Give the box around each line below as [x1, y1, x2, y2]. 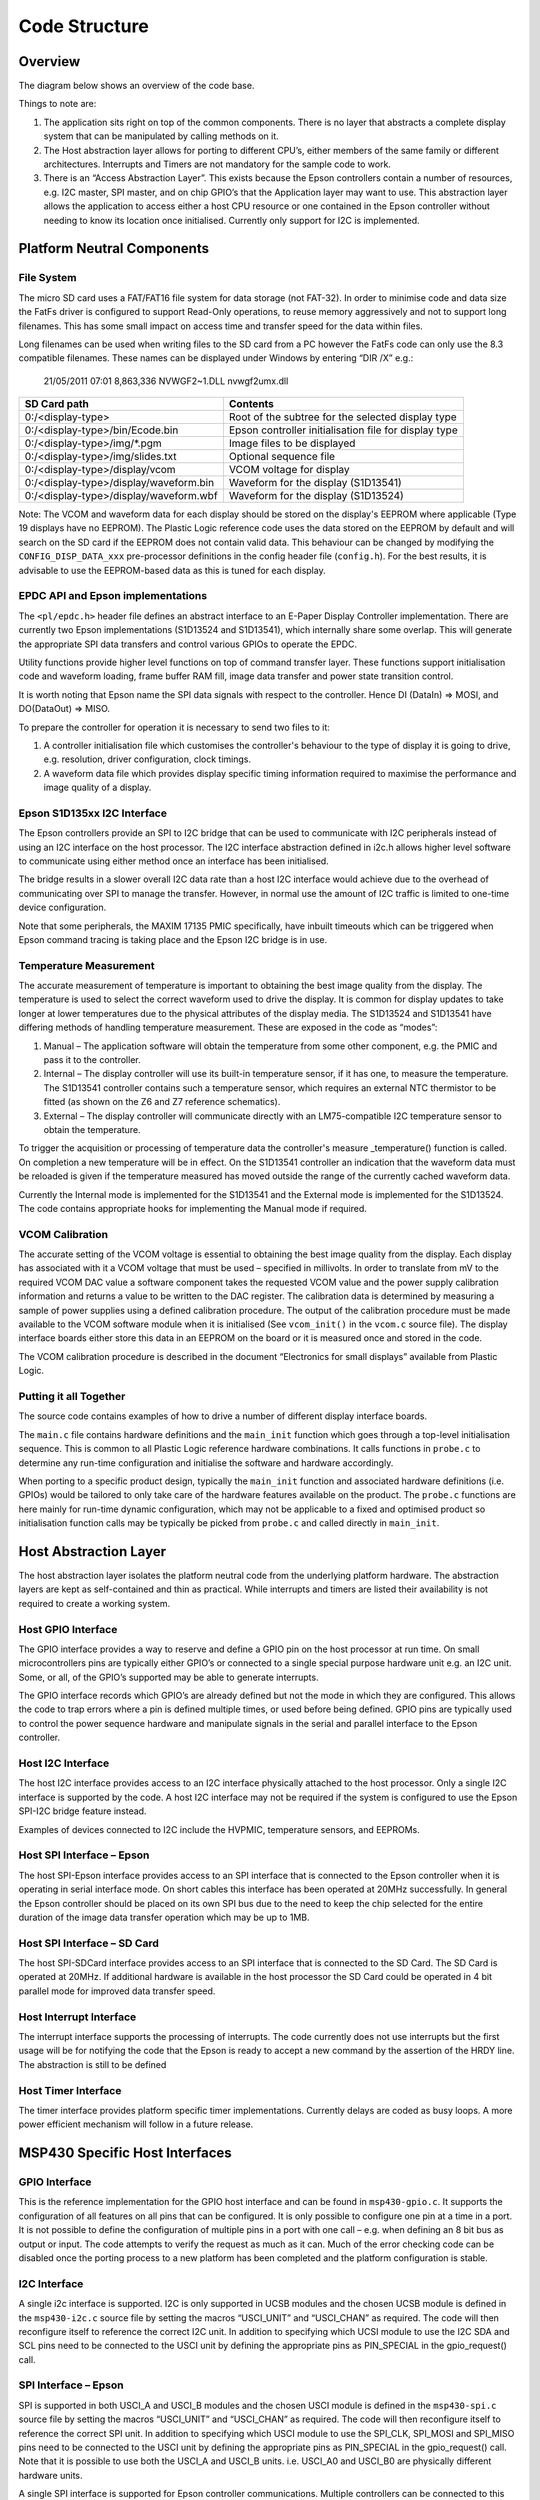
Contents [228, 397, 275, 411]
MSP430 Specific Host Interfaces [18, 2145, 232, 2162]
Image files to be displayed [228, 436, 356, 450]
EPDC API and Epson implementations [18, 589, 208, 603]
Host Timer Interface [18, 2083, 122, 2097]
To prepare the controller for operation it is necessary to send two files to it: [18, 721, 330, 733]
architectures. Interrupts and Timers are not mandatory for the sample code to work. [43, 158, 392, 170]
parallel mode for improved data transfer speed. [18, 1985, 216, 1997]
